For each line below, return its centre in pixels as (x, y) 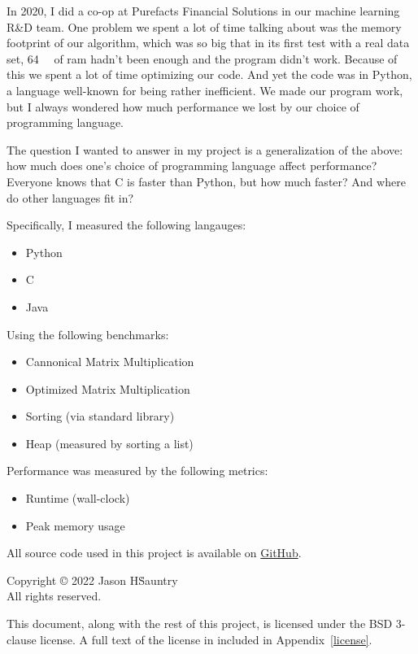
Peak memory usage (75, 525)
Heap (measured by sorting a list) (109, 443)
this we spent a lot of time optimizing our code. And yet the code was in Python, (209, 74)
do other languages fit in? (70, 197)
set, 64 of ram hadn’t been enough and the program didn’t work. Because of (202, 58)
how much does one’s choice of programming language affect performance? (192, 166)
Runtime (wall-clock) (78, 498)
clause (22, 639)
